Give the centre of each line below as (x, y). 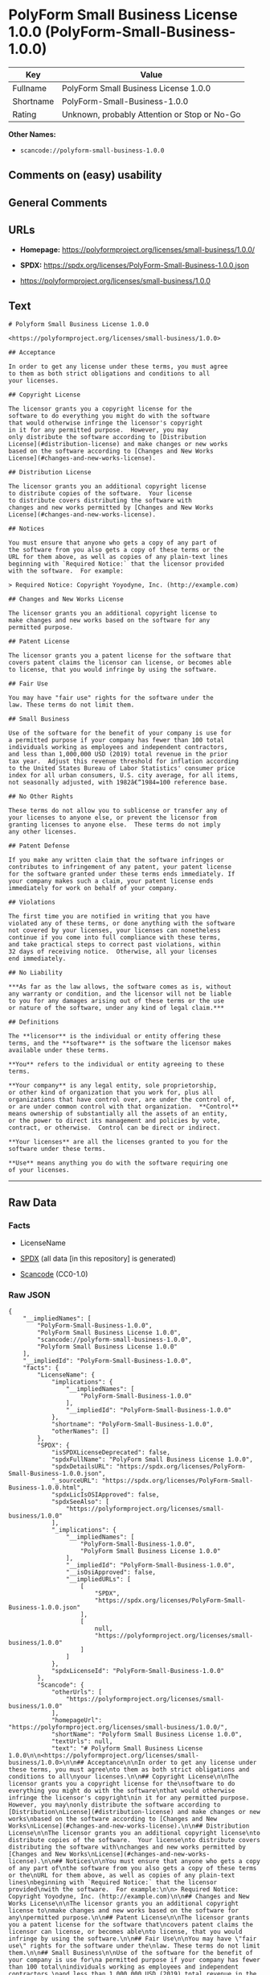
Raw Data (33, 1202)
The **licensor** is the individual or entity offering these (115, 1037)
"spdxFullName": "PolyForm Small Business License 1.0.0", (152, 1460)
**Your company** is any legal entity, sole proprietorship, (113, 1086)
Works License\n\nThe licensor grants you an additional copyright (124, 1904)
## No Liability (35, 973)
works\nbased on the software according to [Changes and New (113, 1819)
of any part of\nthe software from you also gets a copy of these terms (133, 1869)
